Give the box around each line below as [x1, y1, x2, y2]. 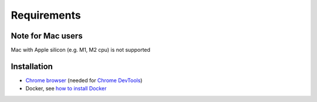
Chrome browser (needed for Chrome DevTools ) [25, 76, 143, 84]
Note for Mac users [11, 31, 83, 41]
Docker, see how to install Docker [25, 85, 107, 92]
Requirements [11, 9, 82, 22]
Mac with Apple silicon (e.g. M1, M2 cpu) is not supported [11, 47, 151, 54]
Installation [11, 61, 53, 71]
